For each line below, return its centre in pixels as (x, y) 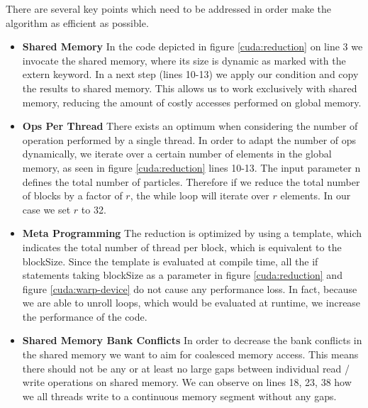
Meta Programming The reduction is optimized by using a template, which (192, 233)
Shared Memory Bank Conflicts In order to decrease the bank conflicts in (192, 340)
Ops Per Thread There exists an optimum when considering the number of (190, 126)
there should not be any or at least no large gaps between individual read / (186, 368)
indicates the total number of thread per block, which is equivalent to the (182, 247)
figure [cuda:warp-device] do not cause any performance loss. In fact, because (190, 288)
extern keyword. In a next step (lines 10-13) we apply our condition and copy (190, 74)
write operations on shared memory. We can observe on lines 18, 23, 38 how (187, 382)
